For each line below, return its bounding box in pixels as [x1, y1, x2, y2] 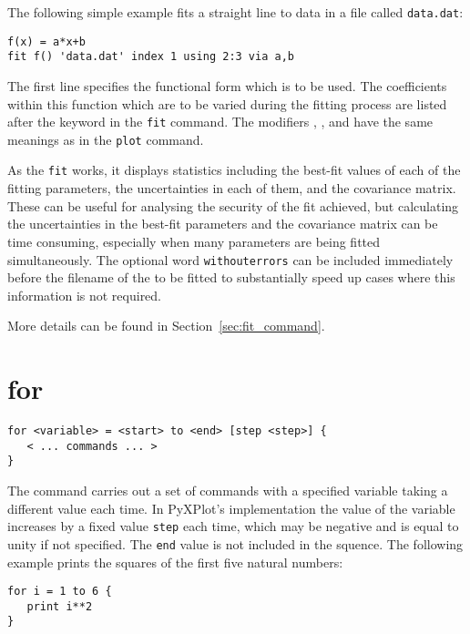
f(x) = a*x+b [7, 35, 86, 48]
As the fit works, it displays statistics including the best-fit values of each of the [7, 160, 461, 179]
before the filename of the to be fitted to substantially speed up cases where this [7, 268, 455, 287]
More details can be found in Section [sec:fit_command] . [7, 316, 325, 335]
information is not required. [7, 285, 162, 304]
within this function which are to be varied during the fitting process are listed [7, 94, 447, 113]
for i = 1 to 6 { [7, 585, 112, 598]
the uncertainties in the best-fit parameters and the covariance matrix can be [7, 214, 438, 233]
